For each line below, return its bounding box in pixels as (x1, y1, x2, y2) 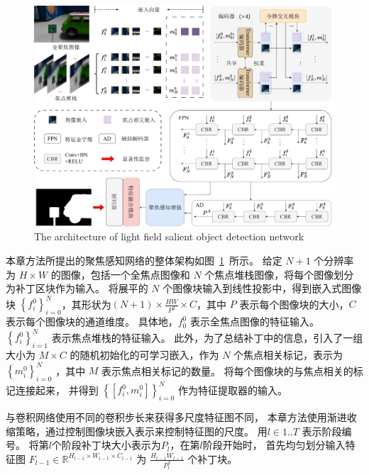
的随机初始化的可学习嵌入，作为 (70, 347, 219, 362)
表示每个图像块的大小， (239, 296, 349, 311)
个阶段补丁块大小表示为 (51, 437, 161, 452)
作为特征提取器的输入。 (177, 382, 287, 397)
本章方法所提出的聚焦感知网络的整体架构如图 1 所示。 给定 (6, 252, 282, 267)
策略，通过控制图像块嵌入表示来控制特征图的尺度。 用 (15, 423, 268, 438)
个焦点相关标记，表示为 (233, 347, 343, 362)
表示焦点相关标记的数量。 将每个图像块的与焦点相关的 (101, 363, 353, 378)
